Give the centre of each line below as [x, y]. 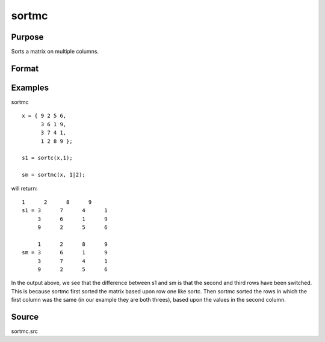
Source [25, 317]
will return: [24, 188]
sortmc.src [25, 331]
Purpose [27, 37]
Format [25, 68]
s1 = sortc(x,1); [47, 158]
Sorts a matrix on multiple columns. [55, 52]
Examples [30, 87]
